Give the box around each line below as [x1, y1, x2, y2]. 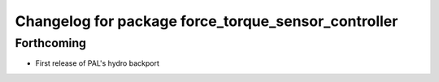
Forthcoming [15, 36, 87, 50]
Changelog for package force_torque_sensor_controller [15, 12, 398, 30]
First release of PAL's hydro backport [35, 58, 160, 68]
